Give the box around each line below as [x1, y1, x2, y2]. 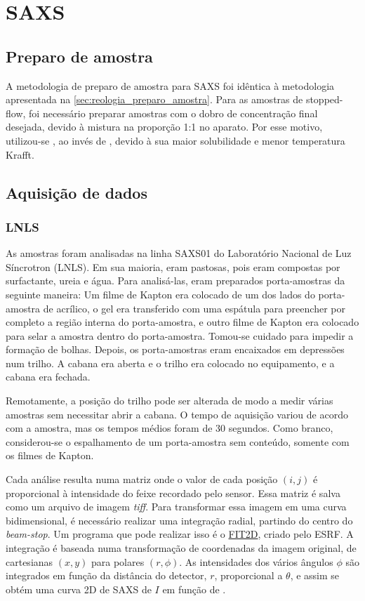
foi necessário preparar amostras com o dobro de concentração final [29, 105, 318, 120]
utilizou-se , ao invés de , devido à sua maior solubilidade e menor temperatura [6, 133, 345, 147]
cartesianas [6, 554, 53, 569]
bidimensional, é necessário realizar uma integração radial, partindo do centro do [6, 513, 353, 527]
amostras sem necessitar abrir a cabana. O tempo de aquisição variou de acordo [6, 407, 348, 421]
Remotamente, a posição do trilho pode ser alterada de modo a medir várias [6, 393, 333, 408]
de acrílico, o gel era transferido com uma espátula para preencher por [43, 300, 345, 315]
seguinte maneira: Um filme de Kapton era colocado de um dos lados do [6, 286, 315, 301]
